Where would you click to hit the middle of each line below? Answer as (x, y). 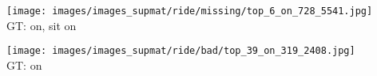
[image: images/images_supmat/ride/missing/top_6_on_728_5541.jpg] (190, 11)
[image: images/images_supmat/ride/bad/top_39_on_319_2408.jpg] (181, 51)
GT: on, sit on (42, 25)
